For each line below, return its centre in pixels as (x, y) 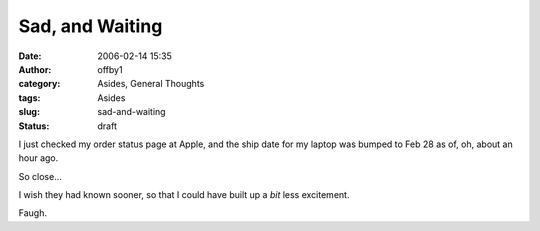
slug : (29, 112)
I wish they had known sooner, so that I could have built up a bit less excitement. (184, 195)
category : (39, 84)
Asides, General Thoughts (151, 84)
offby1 (110, 69)
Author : (35, 69)
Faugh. (32, 213)
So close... (40, 176)
